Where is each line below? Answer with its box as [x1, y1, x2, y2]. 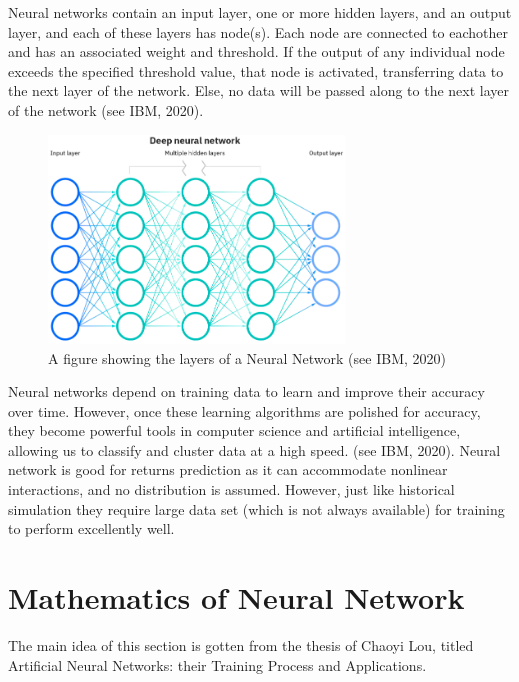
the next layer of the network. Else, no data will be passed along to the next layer [8, 80, 510, 101]
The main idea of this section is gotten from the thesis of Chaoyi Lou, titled [8, 634, 474, 655]
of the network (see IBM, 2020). [8, 99, 204, 120]
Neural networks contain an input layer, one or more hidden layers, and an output [8, 2, 512, 22]
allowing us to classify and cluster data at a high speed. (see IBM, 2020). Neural [8, 439, 501, 460]
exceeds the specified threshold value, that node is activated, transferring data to [8, 60, 504, 81]
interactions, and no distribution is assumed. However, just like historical [8, 479, 455, 500]
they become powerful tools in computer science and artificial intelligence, [8, 420, 461, 441]
